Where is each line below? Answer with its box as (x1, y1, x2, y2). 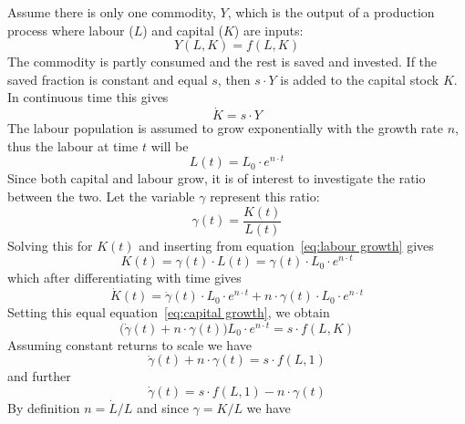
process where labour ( (7, 20, 134, 39)
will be (150, 136, 189, 155)
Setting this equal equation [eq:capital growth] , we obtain (7, 303, 330, 322)
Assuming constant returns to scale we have (7, 335, 252, 354)
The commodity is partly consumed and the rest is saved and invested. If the (7, 52, 438, 71)
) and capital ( (142, 20, 223, 39)
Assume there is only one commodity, (7, 3, 216, 21)
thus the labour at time (7, 136, 139, 155)
